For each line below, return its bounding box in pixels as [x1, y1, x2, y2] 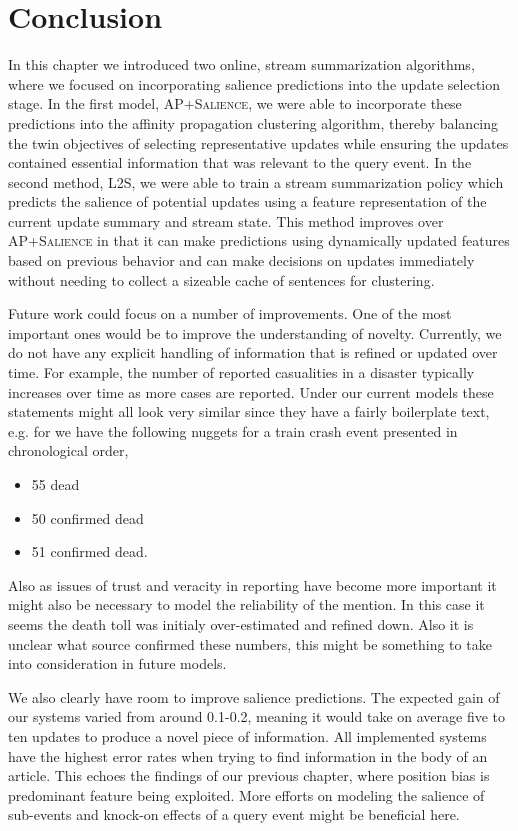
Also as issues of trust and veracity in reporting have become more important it [8, 574, 497, 595]
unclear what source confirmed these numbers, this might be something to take [8, 633, 492, 654]
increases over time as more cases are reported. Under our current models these [8, 381, 494, 402]
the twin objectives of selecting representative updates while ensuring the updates [8, 132, 509, 153]
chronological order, [8, 440, 129, 461]
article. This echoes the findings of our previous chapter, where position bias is [8, 765, 490, 786]
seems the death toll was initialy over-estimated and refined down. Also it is [8, 613, 474, 634]
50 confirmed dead [31, 507, 144, 528]
